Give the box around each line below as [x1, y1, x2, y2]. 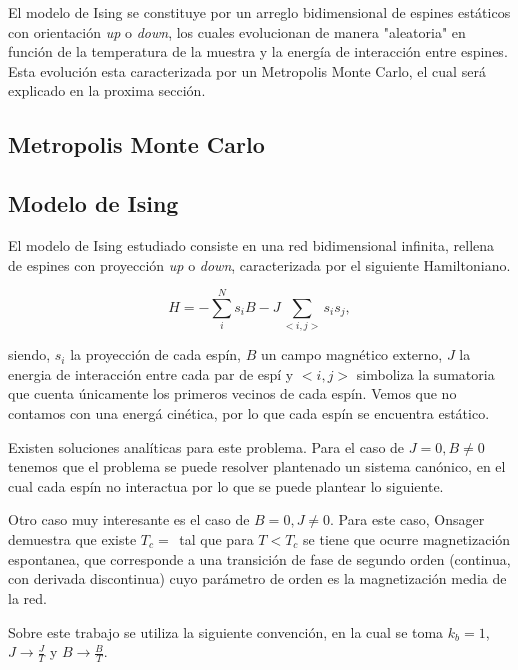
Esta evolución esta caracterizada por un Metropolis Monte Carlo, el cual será [8, 60, 486, 81]
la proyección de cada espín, [70, 344, 241, 365]
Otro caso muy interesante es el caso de [8, 509, 250, 530]
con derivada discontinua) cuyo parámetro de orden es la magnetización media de [8, 568, 507, 589]
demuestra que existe [8, 529, 137, 550]
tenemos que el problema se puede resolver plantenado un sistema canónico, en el [8, 456, 506, 477]
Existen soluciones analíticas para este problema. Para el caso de [8, 436, 405, 457]
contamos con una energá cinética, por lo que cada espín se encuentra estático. [8, 403, 490, 424]
